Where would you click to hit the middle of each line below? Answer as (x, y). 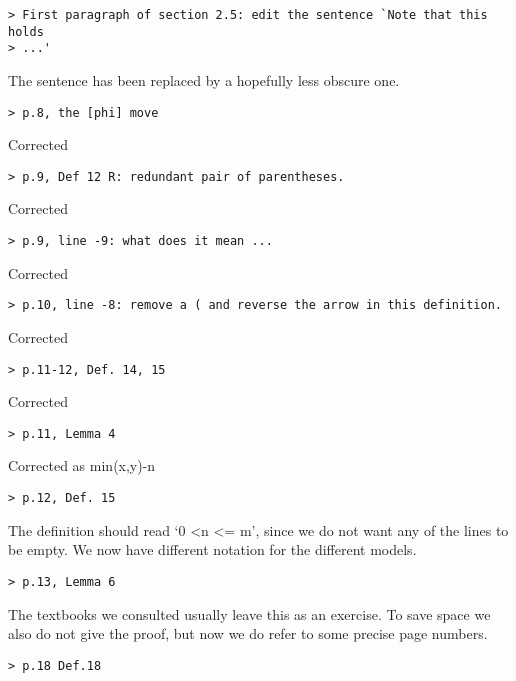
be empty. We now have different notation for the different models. (212, 549)
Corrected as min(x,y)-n (82, 465)
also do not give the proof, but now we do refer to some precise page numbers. (248, 633)
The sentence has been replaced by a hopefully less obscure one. (204, 79)
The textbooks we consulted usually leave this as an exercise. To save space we (249, 613)
